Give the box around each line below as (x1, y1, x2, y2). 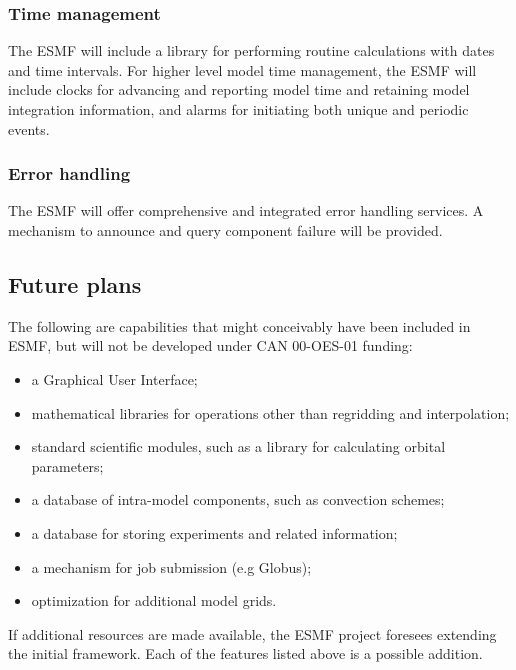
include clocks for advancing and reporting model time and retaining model (8, 79, 470, 100)
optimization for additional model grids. (31, 590, 277, 611)
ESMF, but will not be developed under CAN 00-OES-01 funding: (8, 335, 413, 356)
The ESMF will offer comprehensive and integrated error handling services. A (8, 200, 484, 221)
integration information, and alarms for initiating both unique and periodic (8, 99, 469, 119)
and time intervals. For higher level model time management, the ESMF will (8, 59, 477, 80)
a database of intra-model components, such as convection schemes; (31, 489, 445, 510)
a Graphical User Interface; (31, 368, 198, 389)
